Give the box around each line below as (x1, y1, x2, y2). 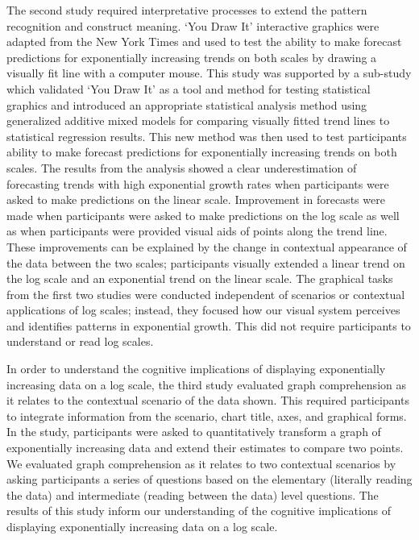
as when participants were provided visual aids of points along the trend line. (6, 222, 388, 239)
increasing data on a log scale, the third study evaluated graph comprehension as (6, 376, 406, 393)
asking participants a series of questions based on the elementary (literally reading (6, 471, 413, 488)
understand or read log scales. (6, 333, 154, 350)
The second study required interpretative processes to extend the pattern (6, 2, 367, 18)
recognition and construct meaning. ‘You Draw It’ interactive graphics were (6, 17, 380, 34)
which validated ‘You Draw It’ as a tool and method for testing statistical (6, 80, 371, 97)
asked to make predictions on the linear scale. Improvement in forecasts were (6, 191, 385, 208)
